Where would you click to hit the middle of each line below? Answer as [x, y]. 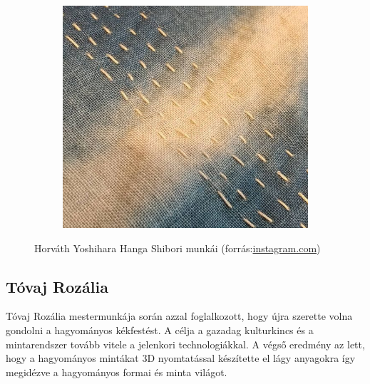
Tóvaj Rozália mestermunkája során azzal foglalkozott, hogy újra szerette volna [179, 316]
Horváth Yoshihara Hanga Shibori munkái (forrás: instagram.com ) [178, 248]
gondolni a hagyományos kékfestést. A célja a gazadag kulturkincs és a [160, 329]
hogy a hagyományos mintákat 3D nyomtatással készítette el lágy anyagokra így [181, 358]
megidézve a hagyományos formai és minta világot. [117, 372]
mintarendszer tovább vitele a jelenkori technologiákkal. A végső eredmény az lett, [185, 344]
